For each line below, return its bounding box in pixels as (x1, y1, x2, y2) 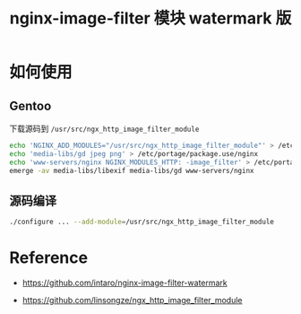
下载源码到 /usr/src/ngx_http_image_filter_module (9, 123, 200, 134)
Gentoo (9, 98, 52, 113)
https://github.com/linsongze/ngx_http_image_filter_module (21, 295, 244, 306)
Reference (9, 248, 88, 268)
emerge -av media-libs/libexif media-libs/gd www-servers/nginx (9, 166, 254, 175)
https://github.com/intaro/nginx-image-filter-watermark (21, 277, 228, 288)
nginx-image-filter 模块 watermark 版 (9, 8, 292, 29)
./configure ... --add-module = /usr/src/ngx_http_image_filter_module (9, 217, 275, 227)
